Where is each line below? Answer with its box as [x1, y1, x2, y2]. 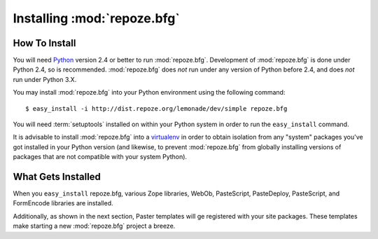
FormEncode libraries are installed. [13, 199, 113, 207]
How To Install [13, 37, 76, 49]
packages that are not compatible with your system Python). [13, 153, 188, 161]
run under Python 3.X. [13, 75, 77, 83]
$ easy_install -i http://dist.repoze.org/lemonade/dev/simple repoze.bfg [25, 104, 288, 112]
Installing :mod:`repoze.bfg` [13, 11, 180, 26]
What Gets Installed [13, 171, 101, 182]
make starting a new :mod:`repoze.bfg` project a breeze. [13, 221, 176, 231]
